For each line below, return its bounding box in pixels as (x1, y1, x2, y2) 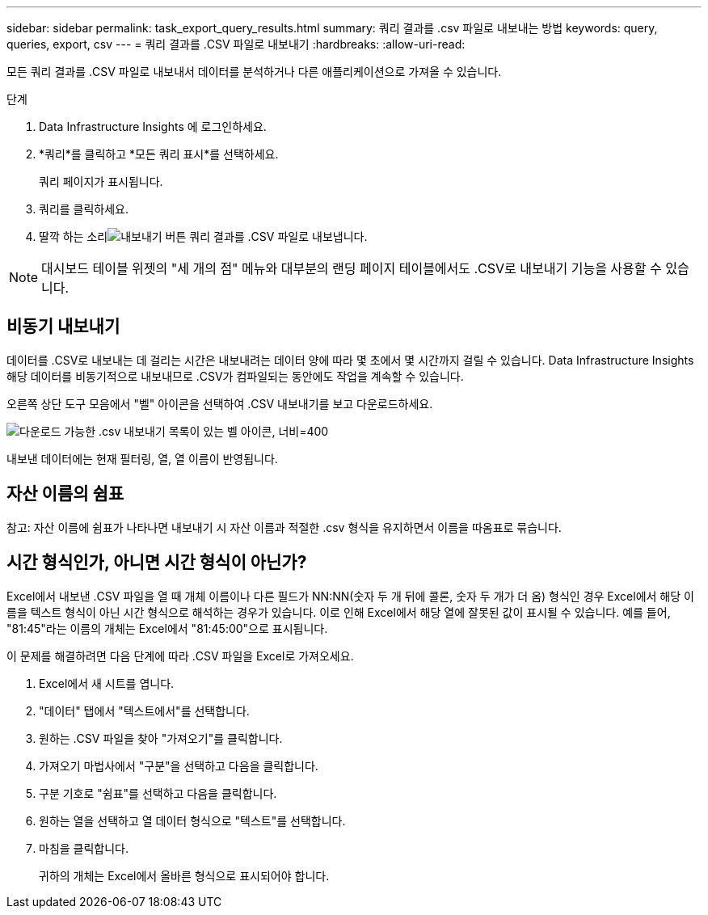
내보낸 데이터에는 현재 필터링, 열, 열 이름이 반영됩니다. (6, 451, 278, 466)
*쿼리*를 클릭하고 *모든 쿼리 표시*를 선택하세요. (39, 147, 279, 161)
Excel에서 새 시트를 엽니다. (39, 676, 175, 690)
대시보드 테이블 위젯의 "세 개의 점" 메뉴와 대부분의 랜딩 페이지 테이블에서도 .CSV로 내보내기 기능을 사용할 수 (41, 260, 662, 276)
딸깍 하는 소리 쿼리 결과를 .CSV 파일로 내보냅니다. (39, 230, 368, 243)
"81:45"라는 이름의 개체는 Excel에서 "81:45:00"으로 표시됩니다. (6, 621, 328, 635)
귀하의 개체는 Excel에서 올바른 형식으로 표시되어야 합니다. (39, 868, 330, 883)
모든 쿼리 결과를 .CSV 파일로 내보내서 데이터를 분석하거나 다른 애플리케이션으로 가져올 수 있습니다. (6, 65, 502, 78)
